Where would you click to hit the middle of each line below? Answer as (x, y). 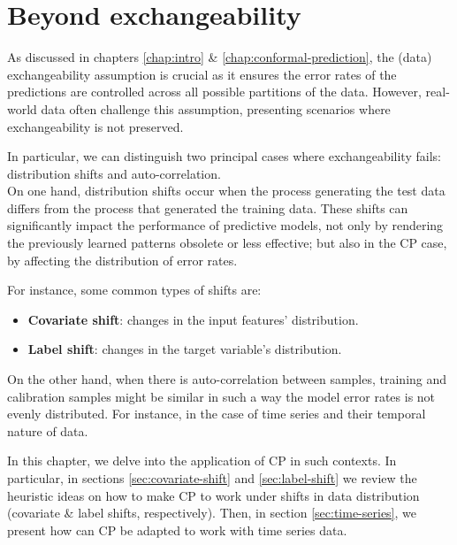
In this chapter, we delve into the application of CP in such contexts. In (202, 461)
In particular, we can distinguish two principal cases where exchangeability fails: (224, 156)
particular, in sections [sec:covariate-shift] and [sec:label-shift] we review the (212, 478)
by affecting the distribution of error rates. (122, 260)
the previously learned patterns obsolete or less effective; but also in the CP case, (227, 243)
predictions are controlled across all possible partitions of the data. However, (214, 92)
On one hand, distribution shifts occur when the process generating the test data (226, 191)
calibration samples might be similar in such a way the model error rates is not (221, 396)
